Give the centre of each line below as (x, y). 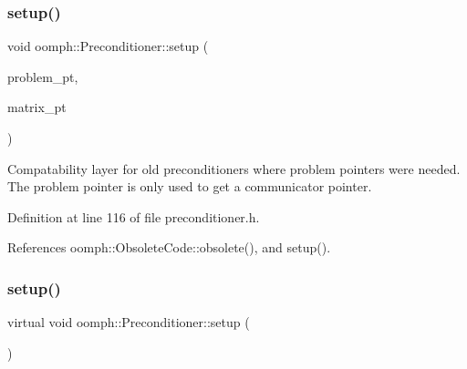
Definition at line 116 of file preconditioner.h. (134, 216)
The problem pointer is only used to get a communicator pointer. (190, 186)
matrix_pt (37, 107)
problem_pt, (43, 76)
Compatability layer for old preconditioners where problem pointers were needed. (234, 168)
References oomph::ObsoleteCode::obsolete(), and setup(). (169, 247)
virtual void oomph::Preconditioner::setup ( (129, 322)
